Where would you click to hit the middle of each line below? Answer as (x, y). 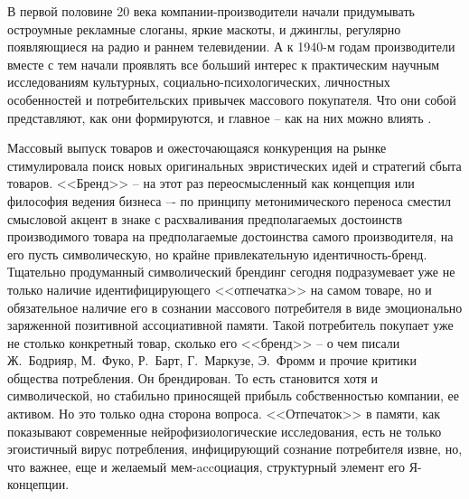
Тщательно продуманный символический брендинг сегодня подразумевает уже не (231, 272)
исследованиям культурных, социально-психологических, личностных (199, 82)
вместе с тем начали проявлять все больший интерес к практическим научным (224, 64)
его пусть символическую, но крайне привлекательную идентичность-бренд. (217, 254)
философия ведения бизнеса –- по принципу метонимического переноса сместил (230, 200)
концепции (37, 484)
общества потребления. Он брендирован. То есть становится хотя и (193, 377)
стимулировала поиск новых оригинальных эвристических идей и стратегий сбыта (234, 165)
